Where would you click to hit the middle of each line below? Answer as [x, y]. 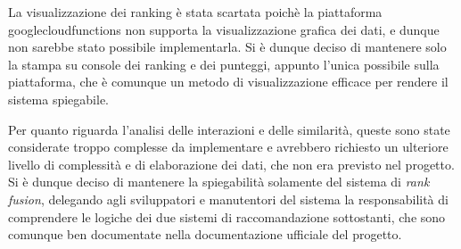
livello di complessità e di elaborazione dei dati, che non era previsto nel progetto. [231, 164]
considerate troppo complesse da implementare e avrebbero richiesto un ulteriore [228, 147]
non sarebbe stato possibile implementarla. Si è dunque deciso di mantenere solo [227, 47]
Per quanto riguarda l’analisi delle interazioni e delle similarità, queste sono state [229, 129]
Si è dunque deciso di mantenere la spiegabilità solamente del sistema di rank [219, 182]
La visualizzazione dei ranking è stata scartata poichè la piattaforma [195, 12]
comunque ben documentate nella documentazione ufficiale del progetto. [205, 234]
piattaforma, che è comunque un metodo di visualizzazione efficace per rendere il [228, 82]
